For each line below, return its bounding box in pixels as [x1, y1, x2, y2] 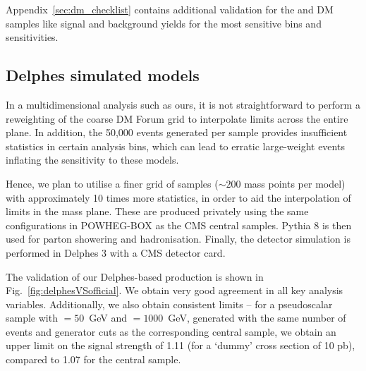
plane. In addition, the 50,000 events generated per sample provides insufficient [6, 125, 348, 140]
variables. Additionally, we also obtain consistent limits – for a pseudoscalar [6, 296, 333, 311]
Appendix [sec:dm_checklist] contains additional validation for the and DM [6, 2, 334, 16]
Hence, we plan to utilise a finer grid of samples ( [6, 176, 219, 190]
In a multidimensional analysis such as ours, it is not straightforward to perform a [6, 97, 360, 111]
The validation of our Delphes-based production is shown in [6, 269, 264, 284]
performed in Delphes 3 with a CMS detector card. [6, 245, 226, 260]
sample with [6, 310, 58, 325]
